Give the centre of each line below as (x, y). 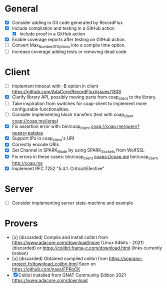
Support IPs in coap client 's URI (43, 139)
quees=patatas (27, 132)
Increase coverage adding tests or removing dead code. (70, 51)
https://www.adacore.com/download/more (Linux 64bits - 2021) (78, 242)
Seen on (87, 263)
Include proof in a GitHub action (52, 34)
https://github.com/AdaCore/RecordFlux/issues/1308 (66, 92)
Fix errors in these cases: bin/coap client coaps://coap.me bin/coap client (85, 157)
